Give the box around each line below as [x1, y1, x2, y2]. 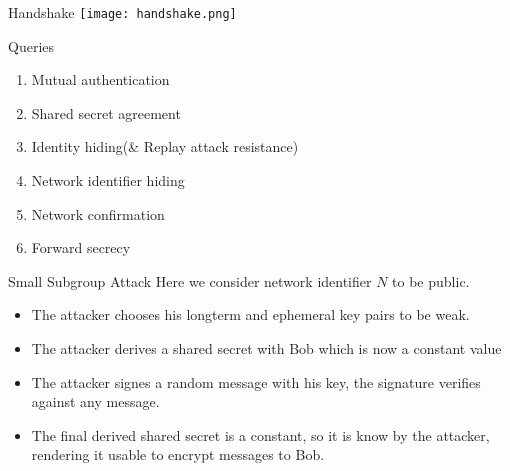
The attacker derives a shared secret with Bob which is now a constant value [31, 338, 502, 358]
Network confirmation [31, 203, 165, 224]
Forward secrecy [31, 237, 131, 258]
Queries [8, 35, 55, 56]
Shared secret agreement [31, 102, 181, 123]
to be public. [392, 270, 470, 291]
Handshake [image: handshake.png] [8, 2, 237, 22]
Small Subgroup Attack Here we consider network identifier [8, 270, 372, 291]
